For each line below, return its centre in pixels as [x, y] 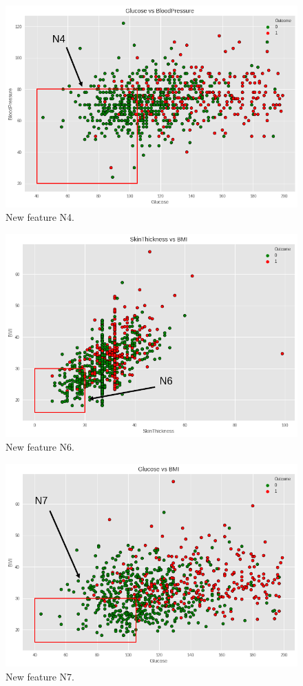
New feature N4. [40, 217]
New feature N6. [40, 447]
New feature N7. [40, 676]
